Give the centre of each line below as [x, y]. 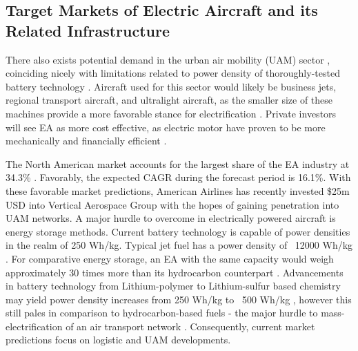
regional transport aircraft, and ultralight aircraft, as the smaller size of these [169, 100]
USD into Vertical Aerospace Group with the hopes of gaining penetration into [172, 204]
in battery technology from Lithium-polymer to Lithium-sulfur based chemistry [173, 286]
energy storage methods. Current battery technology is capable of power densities [178, 231]
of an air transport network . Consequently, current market [190, 326]
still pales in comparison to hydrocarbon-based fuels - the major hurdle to [162, 313]
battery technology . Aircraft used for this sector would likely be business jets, [171, 86]
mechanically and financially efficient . [86, 141]
